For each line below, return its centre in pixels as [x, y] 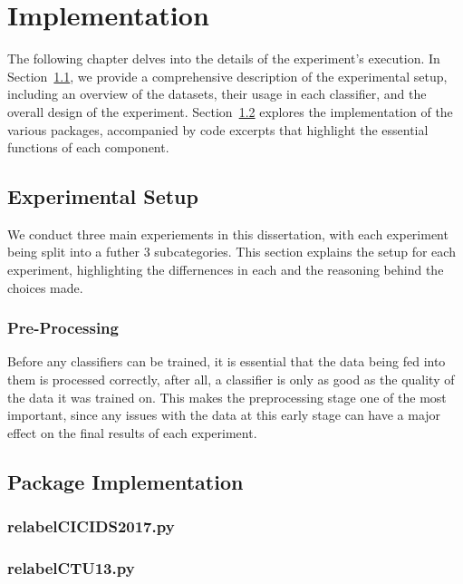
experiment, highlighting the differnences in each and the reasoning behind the [226, 270]
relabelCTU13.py [71, 568]
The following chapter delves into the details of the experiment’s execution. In [224, 58]
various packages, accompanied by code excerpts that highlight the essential [218, 129]
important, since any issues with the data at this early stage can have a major [224, 415]
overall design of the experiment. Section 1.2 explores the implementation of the [230, 111]
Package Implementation [125, 481]
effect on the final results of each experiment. [132, 432]
